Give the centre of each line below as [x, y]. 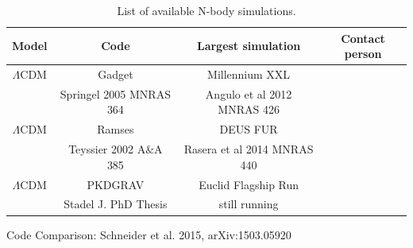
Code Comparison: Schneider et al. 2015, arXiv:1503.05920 [149, 234]
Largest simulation [249, 46]
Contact [363, 38]
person [363, 54]
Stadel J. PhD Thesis [116, 204]
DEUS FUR [249, 129]
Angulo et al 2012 [249, 93]
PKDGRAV [116, 184]
